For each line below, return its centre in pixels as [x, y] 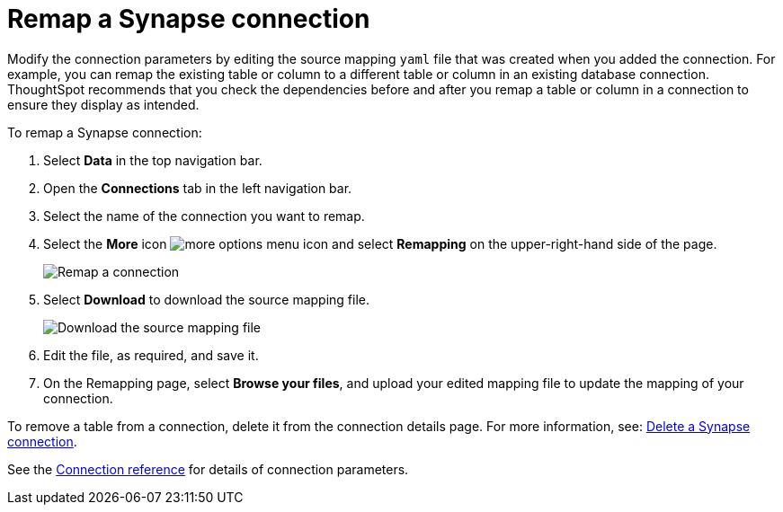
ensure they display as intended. [103, 104]
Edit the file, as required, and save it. [151, 355]
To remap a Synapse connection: [105, 132]
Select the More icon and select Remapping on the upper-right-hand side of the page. [380, 243]
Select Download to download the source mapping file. [207, 299]
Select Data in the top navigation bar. [153, 160]
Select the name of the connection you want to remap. [204, 216]
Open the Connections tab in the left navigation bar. [198, 188]
